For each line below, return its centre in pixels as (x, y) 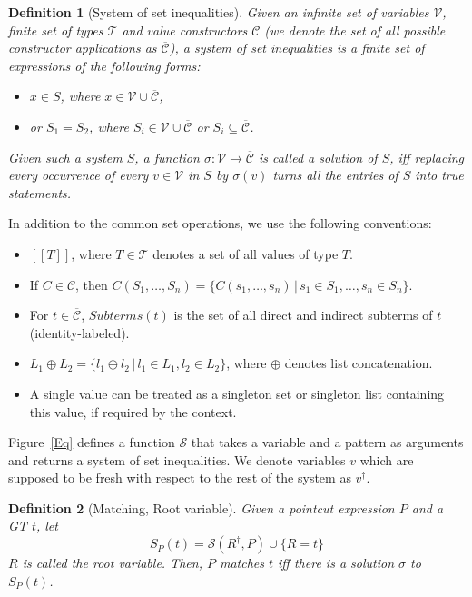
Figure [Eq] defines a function (92, 442)
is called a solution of (318, 157)
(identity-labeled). (79, 332)
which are (387, 459)
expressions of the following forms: (104, 65)
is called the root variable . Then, (112, 563)
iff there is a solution (336, 563)
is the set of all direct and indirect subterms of (303, 315)
